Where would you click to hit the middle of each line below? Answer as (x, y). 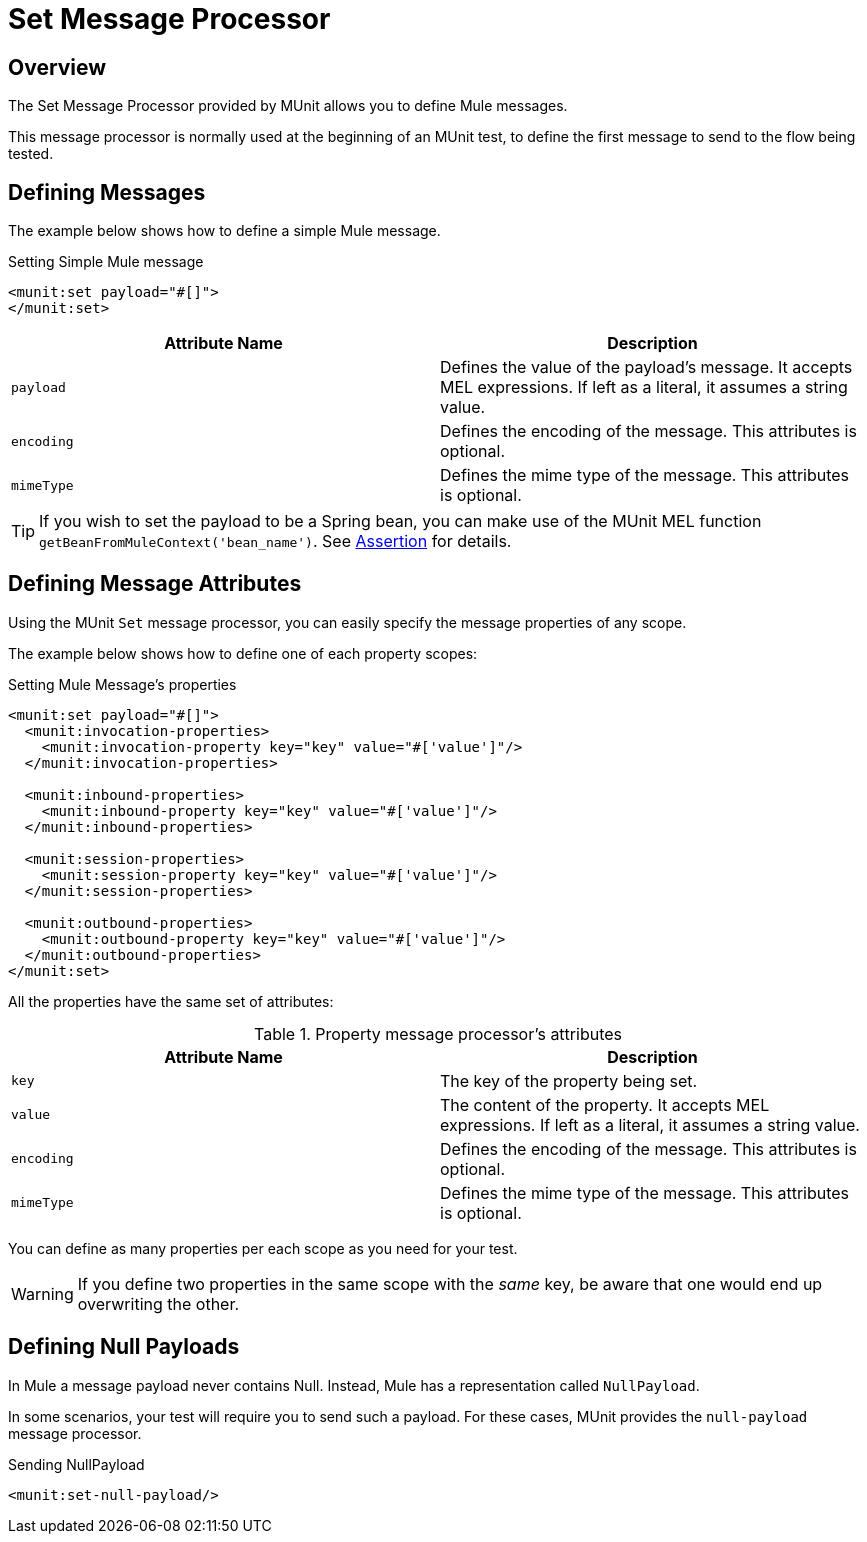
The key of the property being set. (569, 1080)
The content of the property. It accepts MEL (605, 1104)
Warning (42, 1293)
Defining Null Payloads (124, 1347)
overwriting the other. (158, 1303)
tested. (31, 154)
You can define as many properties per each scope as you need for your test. (263, 1248)
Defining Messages (107, 192)
